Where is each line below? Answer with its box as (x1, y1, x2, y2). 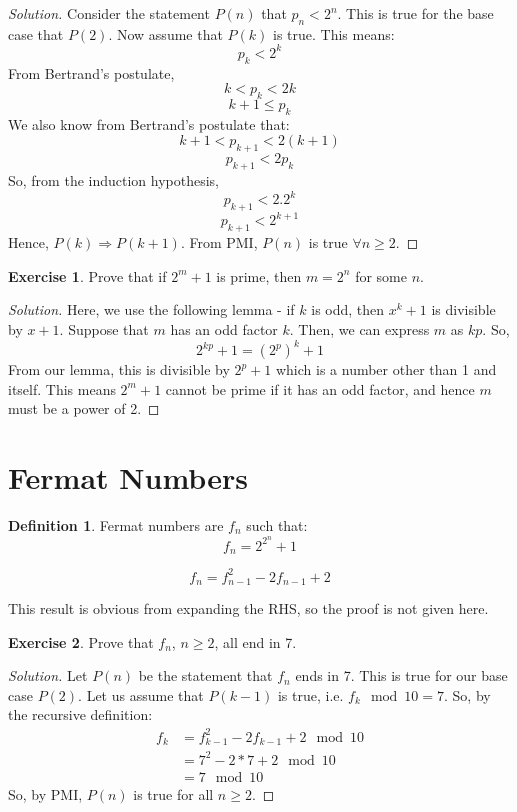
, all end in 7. (214, 631, 297, 652)
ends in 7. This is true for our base (295, 665, 508, 686)
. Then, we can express (289, 319, 430, 340)
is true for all (133, 783, 214, 804)
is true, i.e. (277, 684, 344, 705)
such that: (246, 515, 308, 536)
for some (355, 265, 407, 286)
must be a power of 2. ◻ (8, 398, 160, 419)
